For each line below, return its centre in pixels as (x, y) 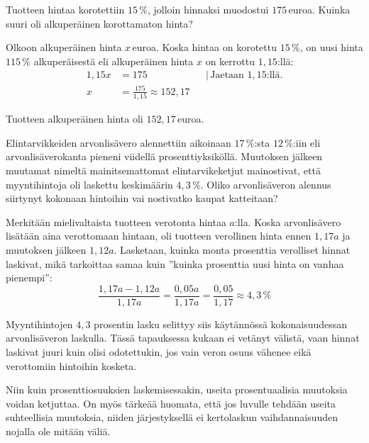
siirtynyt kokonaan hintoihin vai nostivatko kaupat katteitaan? (142, 198)
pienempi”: (29, 277)
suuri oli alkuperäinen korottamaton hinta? (99, 23)
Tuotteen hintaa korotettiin (65, 9)
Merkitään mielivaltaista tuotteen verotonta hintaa (116, 221)
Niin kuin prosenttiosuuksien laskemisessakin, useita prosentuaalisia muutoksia (177, 389)
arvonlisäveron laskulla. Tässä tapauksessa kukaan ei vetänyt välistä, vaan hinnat (183, 338)
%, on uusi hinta (327, 47)
